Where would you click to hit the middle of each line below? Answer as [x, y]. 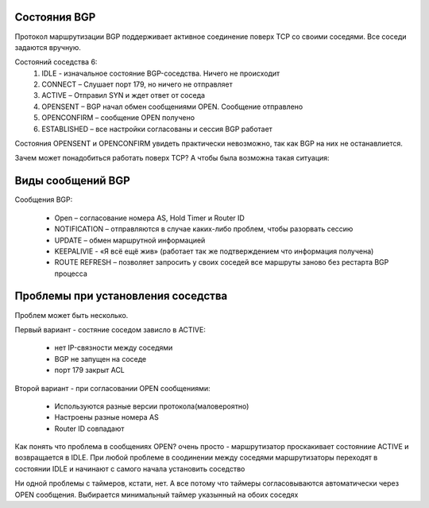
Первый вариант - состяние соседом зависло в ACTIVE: [110, 329]
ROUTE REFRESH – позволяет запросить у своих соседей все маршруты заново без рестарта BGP [222, 262]
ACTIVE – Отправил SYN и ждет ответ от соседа [124, 95]
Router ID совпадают [89, 429]
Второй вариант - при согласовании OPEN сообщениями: [112, 388]
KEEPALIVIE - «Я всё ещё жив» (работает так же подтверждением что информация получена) [214, 251]
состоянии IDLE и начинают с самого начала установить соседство [130, 468]
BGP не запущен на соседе [100, 359]
